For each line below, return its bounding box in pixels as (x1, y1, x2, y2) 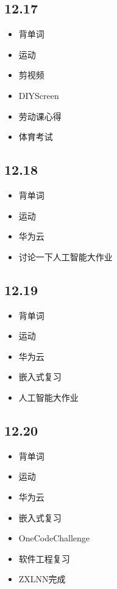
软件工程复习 (18, 552, 70, 565)
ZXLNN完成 (18, 573, 66, 585)
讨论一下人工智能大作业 (18, 250, 113, 263)
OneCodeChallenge (18, 532, 90, 544)
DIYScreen (18, 89, 59, 101)
